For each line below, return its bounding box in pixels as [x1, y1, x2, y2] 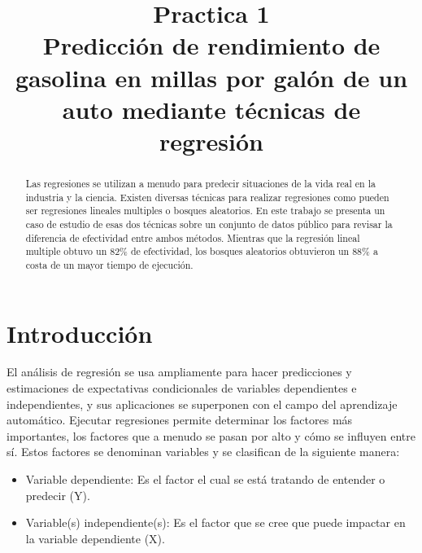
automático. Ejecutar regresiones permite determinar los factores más [7, 411, 353, 428]
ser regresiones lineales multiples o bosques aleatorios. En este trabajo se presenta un [25, 204, 385, 217]
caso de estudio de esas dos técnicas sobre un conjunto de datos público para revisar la [25, 217, 393, 230]
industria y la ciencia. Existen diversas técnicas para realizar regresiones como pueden [25, 190, 389, 204]
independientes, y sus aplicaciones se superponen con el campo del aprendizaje [7, 395, 398, 412]
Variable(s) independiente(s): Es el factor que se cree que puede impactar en [25, 514, 406, 531]
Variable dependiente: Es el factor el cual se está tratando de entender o [25, 471, 385, 488]
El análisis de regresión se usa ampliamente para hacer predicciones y [7, 363, 352, 380]
